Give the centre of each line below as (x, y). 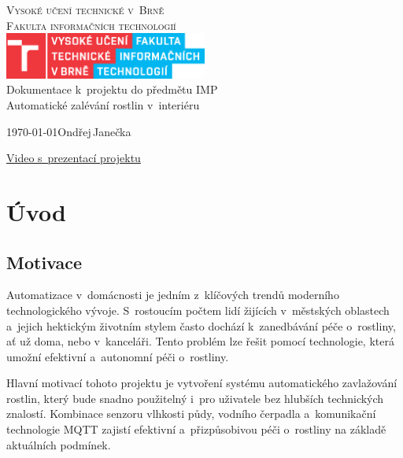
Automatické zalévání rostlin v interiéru (103, 104)
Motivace (44, 262)
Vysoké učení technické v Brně (85, 9)
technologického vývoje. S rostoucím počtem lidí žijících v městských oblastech (198, 310)
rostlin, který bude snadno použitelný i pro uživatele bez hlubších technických (195, 398)
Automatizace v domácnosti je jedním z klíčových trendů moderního (173, 295)
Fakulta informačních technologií (91, 25)
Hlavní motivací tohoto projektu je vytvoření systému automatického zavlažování (202, 383)
